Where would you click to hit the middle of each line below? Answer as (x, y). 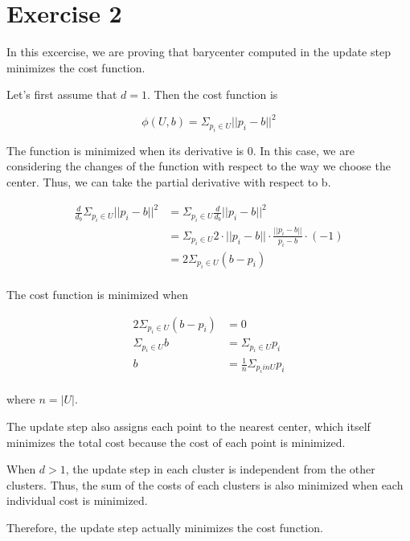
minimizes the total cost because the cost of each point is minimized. (176, 442)
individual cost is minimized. (77, 500)
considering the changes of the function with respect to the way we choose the (199, 166)
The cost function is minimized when (98, 295)
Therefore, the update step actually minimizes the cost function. (165, 528)
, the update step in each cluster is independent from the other (220, 469)
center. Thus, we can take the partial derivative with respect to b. (169, 182)
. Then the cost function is (213, 94)
